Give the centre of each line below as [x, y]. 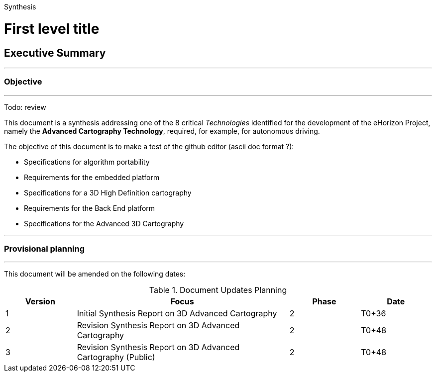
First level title [52, 29]
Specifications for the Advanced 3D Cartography [104, 223]
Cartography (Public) [116, 357]
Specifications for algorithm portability [87, 162]
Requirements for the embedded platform [92, 177]
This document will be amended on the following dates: [95, 274]
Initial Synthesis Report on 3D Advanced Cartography [177, 314]
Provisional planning [45, 249]
